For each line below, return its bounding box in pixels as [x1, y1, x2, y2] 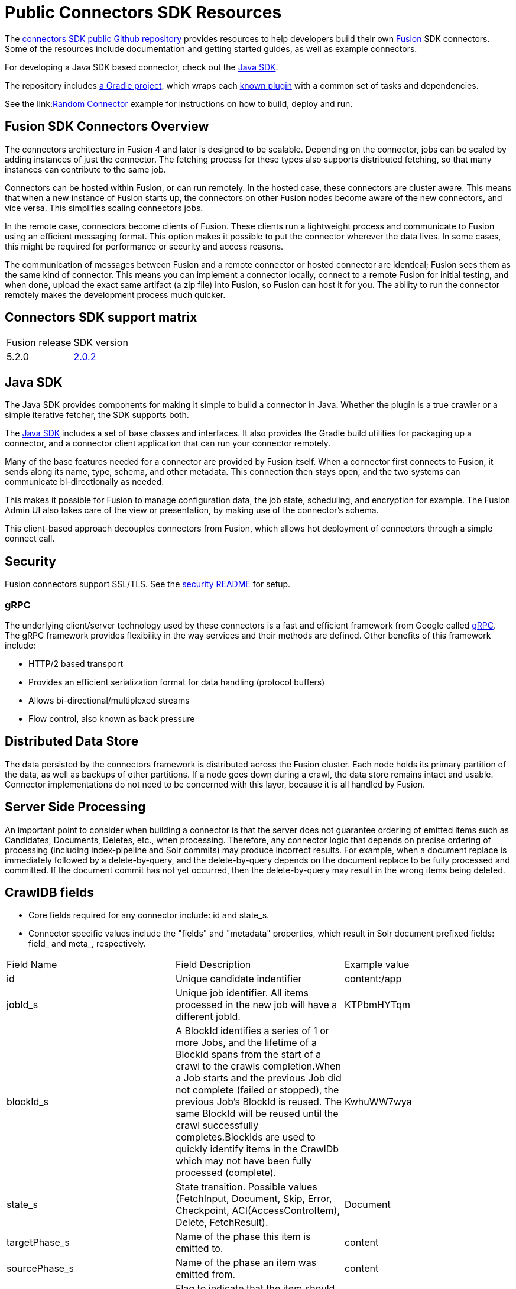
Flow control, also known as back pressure [28, 713, 195, 724]
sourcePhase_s [7, 1262, 74, 1275]
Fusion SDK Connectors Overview [5, 119, 209, 134]
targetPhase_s [7, 1236, 70, 1249]
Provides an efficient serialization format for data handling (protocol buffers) [28, 676, 325, 687]
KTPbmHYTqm [344, 999, 411, 1011]
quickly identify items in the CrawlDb [175, 1143, 339, 1155]
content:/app [344, 973, 402, 985]
